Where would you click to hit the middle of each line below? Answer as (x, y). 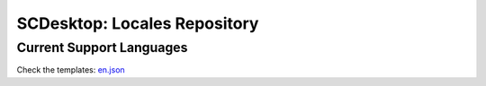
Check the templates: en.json (71, 70)
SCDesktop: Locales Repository (138, 23)
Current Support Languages (102, 47)
